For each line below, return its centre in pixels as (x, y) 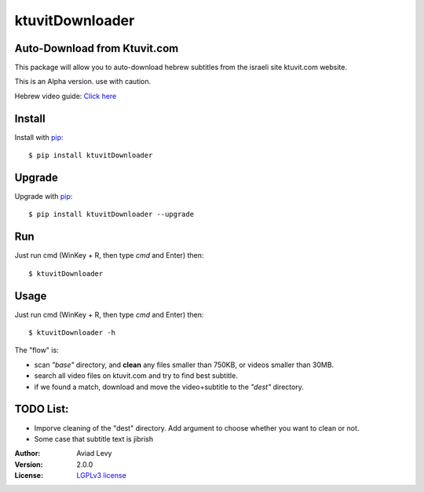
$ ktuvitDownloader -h (72, 333)
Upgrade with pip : (44, 196)
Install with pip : (39, 137)
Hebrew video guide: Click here (66, 96)
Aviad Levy (94, 453)
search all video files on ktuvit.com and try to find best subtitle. (136, 376)
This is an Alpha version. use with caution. (83, 82)
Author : (27, 453)
